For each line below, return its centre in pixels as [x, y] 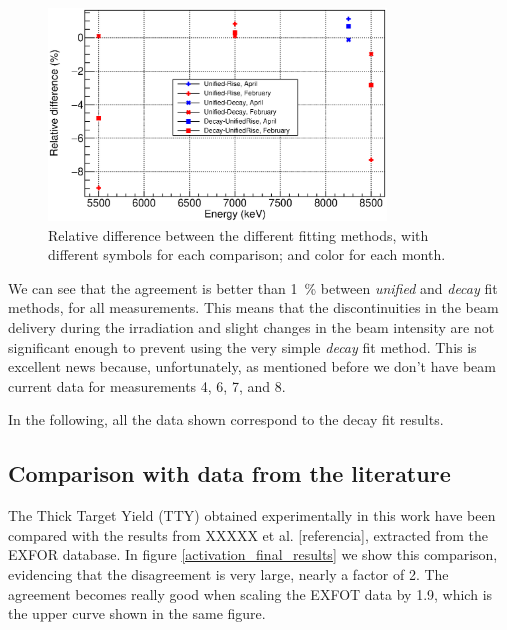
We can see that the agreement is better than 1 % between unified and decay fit [253, 287]
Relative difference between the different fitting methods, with [238, 234]
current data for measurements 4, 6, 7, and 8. [147, 385]
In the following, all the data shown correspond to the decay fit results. [226, 419]
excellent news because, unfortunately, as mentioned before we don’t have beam [252, 366]
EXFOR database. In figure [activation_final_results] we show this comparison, [253, 554]
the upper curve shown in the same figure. [137, 613]
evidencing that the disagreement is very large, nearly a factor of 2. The [228, 573]
